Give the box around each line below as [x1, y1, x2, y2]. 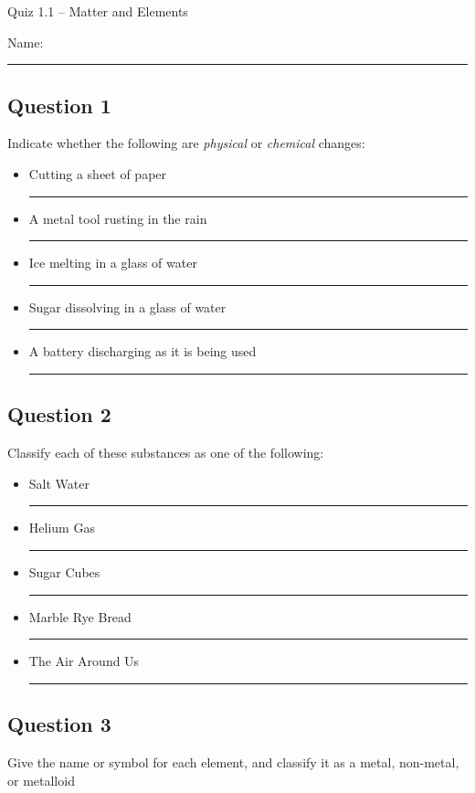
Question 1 [7, 90, 111, 119]
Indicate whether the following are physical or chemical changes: [7, 133, 365, 153]
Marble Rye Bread [28, 607, 132, 626]
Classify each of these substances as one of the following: [7, 443, 324, 462]
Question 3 [7, 710, 111, 738]
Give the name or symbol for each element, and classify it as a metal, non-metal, [7, 752, 459, 771]
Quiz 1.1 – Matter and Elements [7, 2, 188, 20]
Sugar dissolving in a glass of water [28, 297, 227, 316]
